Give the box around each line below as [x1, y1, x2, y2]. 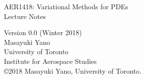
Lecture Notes [4, 11, 46, 21]
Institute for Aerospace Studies [4, 56, 97, 66]
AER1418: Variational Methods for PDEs [4, 1, 128, 11]
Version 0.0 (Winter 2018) [4, 27, 82, 38]
